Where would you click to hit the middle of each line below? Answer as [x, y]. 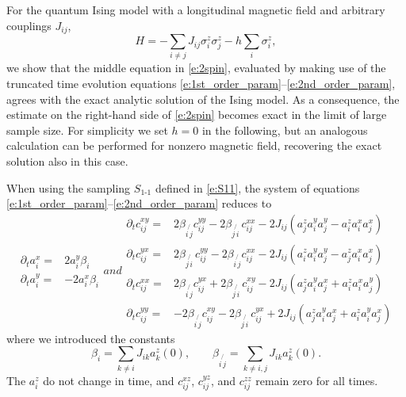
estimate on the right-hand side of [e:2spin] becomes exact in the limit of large [197, 115]
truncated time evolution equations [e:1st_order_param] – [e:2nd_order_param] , [201, 83]
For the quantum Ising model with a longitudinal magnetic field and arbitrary [196, 10]
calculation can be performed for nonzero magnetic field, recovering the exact [194, 145]
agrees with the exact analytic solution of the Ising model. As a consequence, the [203, 99]
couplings [29, 25]
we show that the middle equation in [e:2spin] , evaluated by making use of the [196, 68]
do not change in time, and [109, 380]
